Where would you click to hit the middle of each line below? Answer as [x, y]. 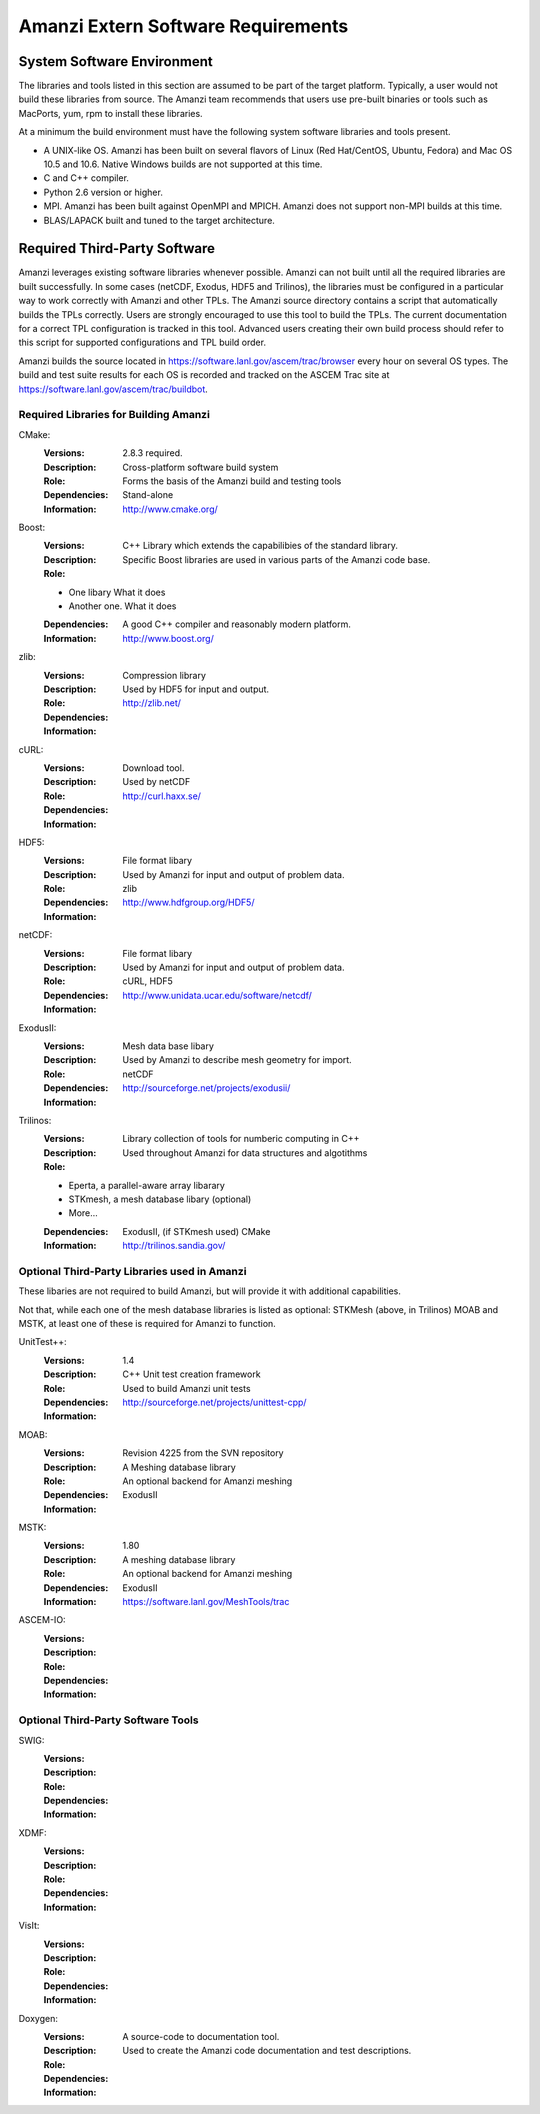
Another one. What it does [122, 606]
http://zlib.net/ [152, 703]
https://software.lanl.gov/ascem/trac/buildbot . [113, 389]
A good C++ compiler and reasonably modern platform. [237, 624]
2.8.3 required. [153, 453]
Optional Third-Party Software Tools [108, 1720]
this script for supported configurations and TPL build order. [142, 342]
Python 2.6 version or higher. [103, 192]
